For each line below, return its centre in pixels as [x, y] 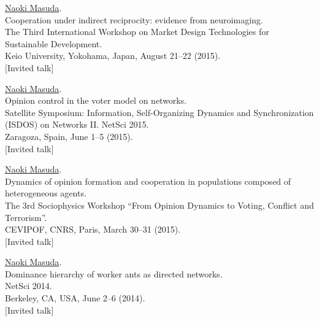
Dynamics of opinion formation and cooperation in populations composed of [148, 181]
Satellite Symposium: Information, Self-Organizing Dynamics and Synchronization [159, 112]
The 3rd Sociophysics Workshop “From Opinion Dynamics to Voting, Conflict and [159, 205]
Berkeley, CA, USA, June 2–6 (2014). [75, 298]
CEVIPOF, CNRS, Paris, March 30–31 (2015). [93, 229]
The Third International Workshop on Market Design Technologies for [137, 32]
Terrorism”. [26, 217]
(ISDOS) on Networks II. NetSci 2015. [77, 124]
